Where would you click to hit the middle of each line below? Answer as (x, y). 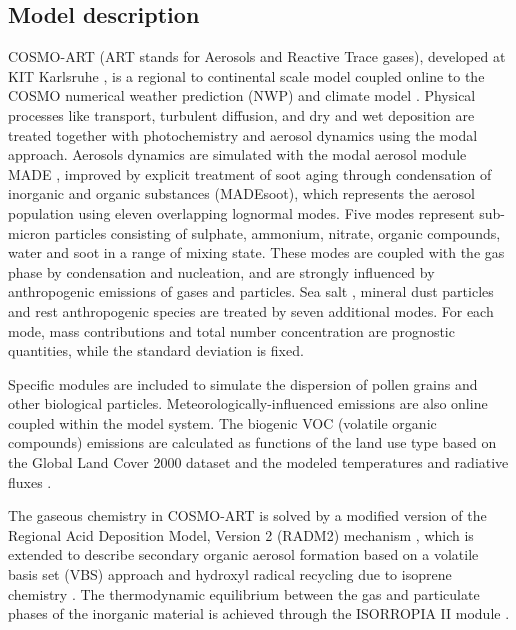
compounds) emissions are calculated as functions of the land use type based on (252, 442)
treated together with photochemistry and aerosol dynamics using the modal (243, 134)
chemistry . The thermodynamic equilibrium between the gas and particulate (244, 593)
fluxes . (30, 481)
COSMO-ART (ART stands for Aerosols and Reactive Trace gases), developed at (257, 56)
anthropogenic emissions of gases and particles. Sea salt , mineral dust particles (251, 291)
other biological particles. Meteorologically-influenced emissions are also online (248, 403)
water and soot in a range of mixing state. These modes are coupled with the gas (256, 252)
